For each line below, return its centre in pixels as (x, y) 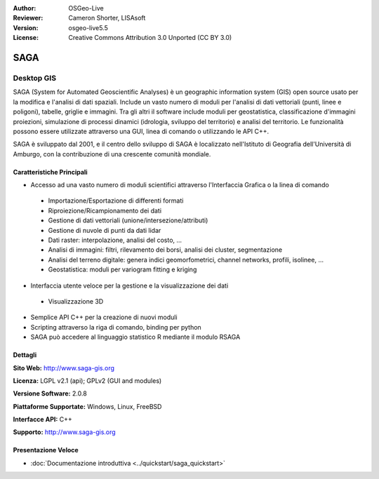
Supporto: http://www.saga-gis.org (64, 432)
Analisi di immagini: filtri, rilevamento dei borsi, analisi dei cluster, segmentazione (165, 250)
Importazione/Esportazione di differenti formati (116, 201)
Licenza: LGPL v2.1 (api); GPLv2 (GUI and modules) (87, 380)
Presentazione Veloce (46, 450)
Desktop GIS (34, 78)
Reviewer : (28, 18)
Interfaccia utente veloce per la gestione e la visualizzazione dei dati (129, 285)
